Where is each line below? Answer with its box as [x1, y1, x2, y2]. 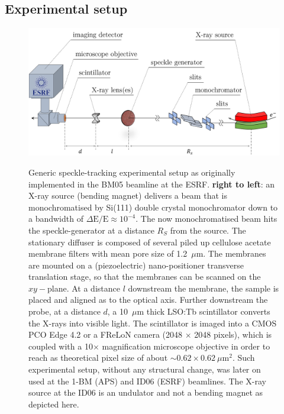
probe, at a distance [28, 305, 101, 318]
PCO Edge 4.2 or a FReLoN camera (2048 [28, 328, 183, 341]
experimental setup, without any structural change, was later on [28, 363, 261, 376]
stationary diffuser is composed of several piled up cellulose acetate [28, 235, 271, 248]
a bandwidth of [28, 212, 83, 225]
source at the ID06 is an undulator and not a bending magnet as [28, 386, 263, 399]
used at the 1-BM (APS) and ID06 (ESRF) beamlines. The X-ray [28, 374, 266, 387]
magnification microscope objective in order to [102, 339, 270, 352]
